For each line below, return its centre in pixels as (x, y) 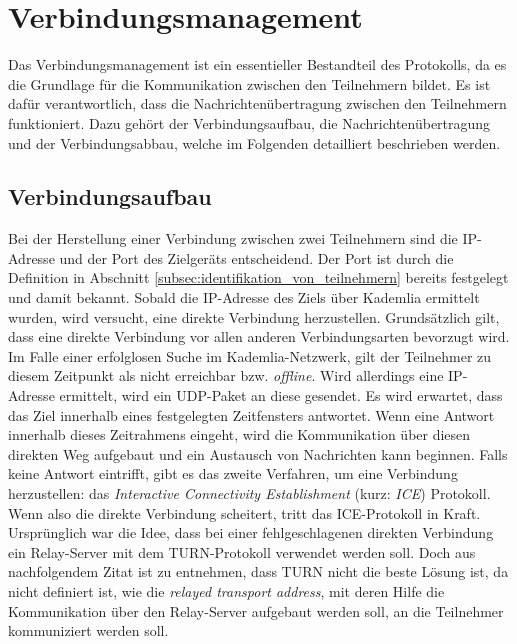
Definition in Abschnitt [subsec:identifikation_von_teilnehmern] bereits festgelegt (258, 277)
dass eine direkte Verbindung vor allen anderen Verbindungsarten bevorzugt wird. (259, 336)
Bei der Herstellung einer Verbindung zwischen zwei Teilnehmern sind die (233, 238)
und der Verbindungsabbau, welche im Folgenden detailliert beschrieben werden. (254, 142)
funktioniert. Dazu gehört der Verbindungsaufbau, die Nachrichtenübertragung (249, 122)
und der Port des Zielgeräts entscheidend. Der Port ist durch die (256, 257)
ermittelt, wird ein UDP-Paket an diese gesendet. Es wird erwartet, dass (281, 395)
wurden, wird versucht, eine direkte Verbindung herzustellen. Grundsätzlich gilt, (254, 316)
